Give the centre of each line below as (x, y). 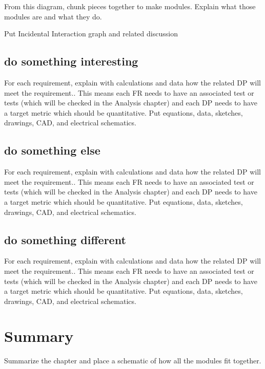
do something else (52, 150)
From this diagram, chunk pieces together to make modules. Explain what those (130, 6)
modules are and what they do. (53, 16)
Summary (39, 336)
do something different (65, 239)
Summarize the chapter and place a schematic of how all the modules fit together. (133, 361)
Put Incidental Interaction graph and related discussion (91, 34)
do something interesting (71, 61)
